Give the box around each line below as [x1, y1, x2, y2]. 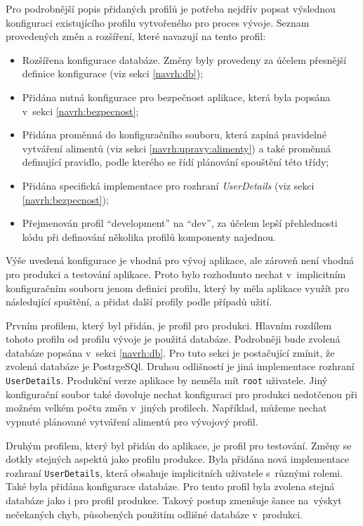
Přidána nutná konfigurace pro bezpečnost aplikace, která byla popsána [22, 89, 331, 104]
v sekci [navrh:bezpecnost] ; [22, 103, 139, 118]
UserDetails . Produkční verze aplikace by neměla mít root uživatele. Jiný [6, 373, 328, 388]
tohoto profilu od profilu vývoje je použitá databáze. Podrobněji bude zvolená [6, 331, 341, 346]
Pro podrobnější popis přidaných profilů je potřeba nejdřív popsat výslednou [6, 1, 336, 15]
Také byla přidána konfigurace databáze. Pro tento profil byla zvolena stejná [6, 479, 335, 494]
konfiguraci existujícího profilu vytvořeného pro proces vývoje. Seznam [6, 15, 310, 29]
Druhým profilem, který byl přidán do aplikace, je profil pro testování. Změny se [6, 438, 352, 452]
